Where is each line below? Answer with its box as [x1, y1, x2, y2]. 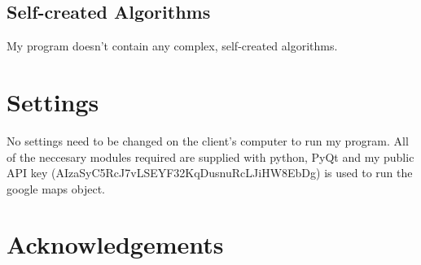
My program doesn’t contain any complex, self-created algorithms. [7, 37, 338, 54]
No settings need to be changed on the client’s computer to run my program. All [7, 132, 409, 149]
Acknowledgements [7, 228, 224, 261]
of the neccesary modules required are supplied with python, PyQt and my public [7, 148, 414, 165]
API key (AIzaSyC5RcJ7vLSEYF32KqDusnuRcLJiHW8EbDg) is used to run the [7, 164, 413, 181]
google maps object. [7, 180, 106, 197]
